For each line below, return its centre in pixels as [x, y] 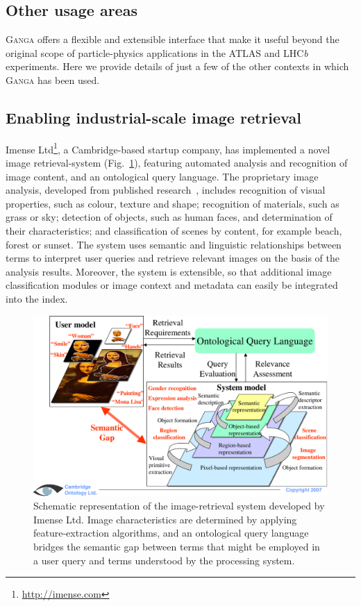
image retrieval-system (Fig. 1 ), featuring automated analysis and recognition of [177, 163]
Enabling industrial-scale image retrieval [153, 117]
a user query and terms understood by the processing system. [164, 560]
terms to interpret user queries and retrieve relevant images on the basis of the [173, 258]
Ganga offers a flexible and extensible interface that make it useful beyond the [173, 39]
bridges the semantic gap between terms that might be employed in [177, 546]
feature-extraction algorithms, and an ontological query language [171, 533]
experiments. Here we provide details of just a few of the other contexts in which [177, 66]
